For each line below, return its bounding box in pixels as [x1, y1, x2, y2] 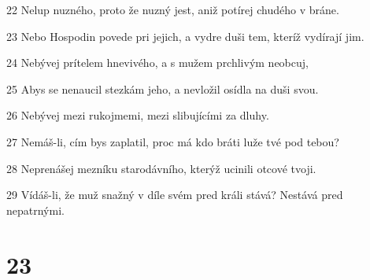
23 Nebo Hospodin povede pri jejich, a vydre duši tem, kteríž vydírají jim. [6, 28, 364, 44]
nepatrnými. [6, 201, 65, 218]
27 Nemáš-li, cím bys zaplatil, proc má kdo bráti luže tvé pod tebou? [6, 133, 339, 149]
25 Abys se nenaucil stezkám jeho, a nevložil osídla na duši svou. [6, 80, 319, 97]
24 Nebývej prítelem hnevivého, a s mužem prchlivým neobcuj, [6, 54, 309, 71]
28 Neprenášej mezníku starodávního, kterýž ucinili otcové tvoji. [6, 160, 316, 176]
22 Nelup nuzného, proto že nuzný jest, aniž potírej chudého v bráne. [6, 2, 339, 17]
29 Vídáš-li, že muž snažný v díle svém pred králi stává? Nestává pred [6, 186, 343, 203]
